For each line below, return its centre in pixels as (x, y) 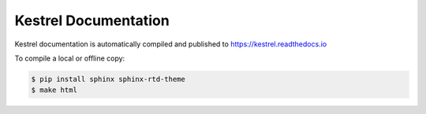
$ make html (54, 90)
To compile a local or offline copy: (70, 58)
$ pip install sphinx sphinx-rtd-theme (108, 79)
